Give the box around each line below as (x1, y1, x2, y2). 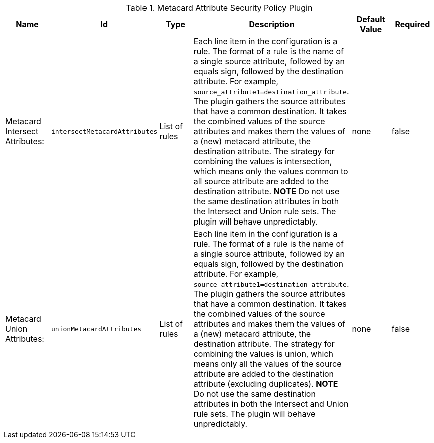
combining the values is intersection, (193, 156, 332, 166)
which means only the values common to (193, 166, 348, 176)
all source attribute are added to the (193, 176, 329, 186)
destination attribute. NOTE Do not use (193, 186, 340, 196)
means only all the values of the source (193, 359, 342, 369)
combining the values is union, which (193, 349, 333, 359)
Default (356, 14, 385, 24)
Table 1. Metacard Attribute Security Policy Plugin (126, 3, 313, 13)
